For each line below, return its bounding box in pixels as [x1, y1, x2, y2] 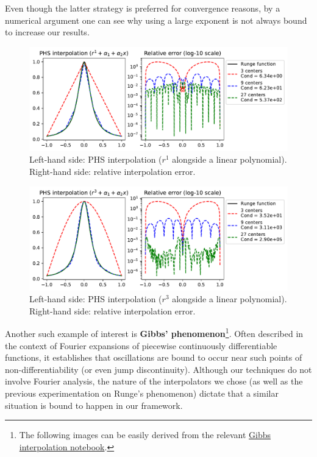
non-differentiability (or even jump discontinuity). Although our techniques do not [5, 363, 312, 375]
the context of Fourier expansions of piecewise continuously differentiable [5, 339, 277, 352]
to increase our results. [5, 26, 90, 38]
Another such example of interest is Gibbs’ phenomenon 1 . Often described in [5, 325, 304, 339]
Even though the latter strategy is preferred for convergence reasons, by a [5, 2, 280, 14]
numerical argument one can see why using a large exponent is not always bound [5, 13, 307, 26]
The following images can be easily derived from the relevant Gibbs [19, 428, 271, 441]
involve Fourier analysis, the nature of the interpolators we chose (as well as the [5, 375, 303, 388]
